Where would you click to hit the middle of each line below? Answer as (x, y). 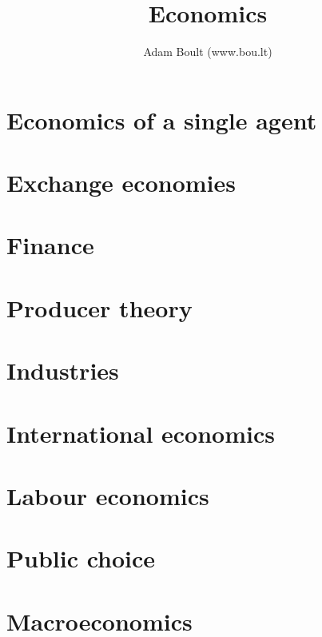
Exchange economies (121, 183)
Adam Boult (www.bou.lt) (208, 52)
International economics (141, 433)
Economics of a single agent (162, 119)
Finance (50, 245)
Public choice (81, 558)
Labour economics (108, 495)
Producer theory (99, 307)
